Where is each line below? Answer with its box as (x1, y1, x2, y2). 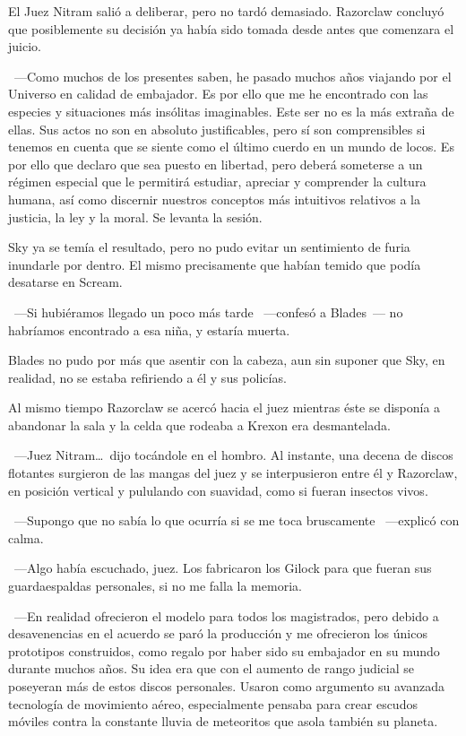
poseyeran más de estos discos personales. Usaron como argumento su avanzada (8, 677, 444, 695)
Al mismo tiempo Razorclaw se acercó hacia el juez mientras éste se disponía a (8, 398, 441, 417)
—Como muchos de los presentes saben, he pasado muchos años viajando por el (13, 66, 452, 85)
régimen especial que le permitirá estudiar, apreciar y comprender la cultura (8, 172, 427, 191)
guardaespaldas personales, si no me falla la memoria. (8, 576, 302, 595)
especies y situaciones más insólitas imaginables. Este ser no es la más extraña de (8, 101, 454, 120)
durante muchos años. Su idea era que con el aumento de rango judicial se (8, 659, 414, 678)
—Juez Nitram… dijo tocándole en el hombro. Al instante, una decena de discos (13, 446, 453, 464)
